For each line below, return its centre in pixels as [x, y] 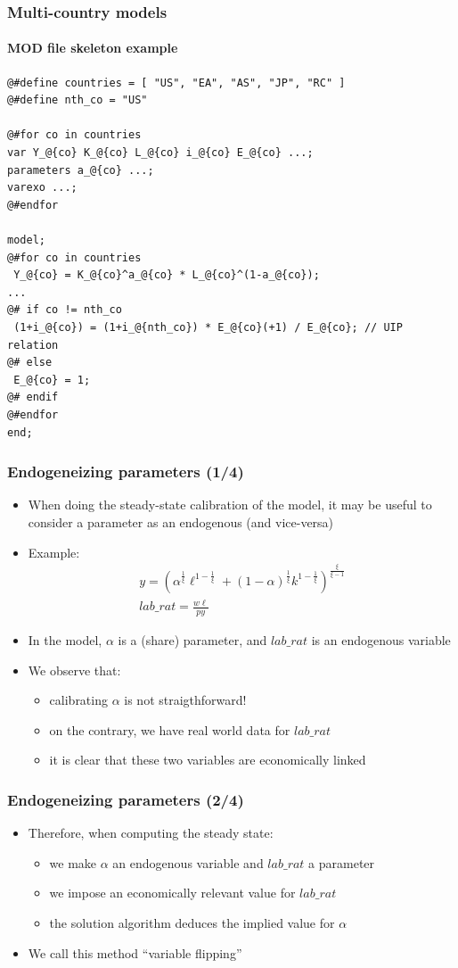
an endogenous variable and [188, 862]
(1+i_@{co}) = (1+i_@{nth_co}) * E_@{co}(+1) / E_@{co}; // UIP [208, 327]
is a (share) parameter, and [192, 640]
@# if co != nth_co [65, 310]
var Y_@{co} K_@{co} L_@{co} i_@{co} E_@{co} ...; [160, 153]
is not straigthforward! [185, 700]
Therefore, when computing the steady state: [151, 833]
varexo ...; [42, 188]
